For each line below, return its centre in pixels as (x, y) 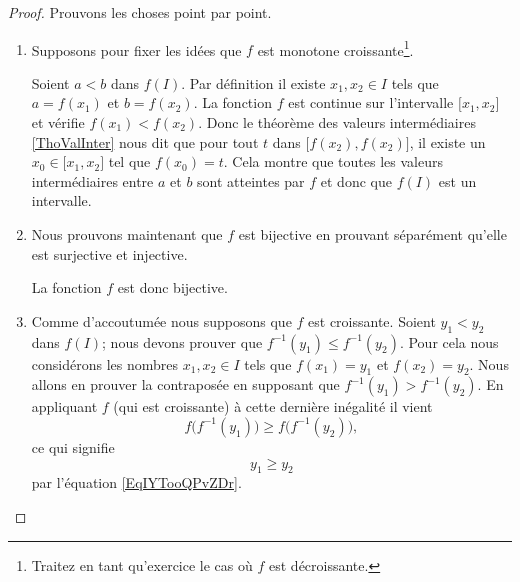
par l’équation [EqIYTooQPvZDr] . (136, 482)
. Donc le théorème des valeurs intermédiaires (337, 122)
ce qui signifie (73, 446)
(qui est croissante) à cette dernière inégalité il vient (273, 406)
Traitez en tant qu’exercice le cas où (142, 564)
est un (457, 180)
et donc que (356, 180)
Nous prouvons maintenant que (127, 234)
